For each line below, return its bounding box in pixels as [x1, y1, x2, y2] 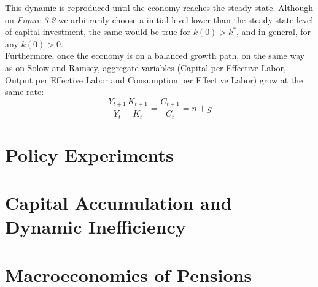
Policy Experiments [5, 142, 174, 167]
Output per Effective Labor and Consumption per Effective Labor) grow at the [5, 73, 303, 86]
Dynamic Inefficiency [5, 214, 186, 239]
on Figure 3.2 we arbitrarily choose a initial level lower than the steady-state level [5, 13, 314, 26]
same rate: [5, 85, 44, 98]
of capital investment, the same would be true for [5, 25, 190, 38]
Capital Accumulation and [5, 190, 232, 215]
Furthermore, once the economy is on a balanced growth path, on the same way [5, 49, 305, 62]
